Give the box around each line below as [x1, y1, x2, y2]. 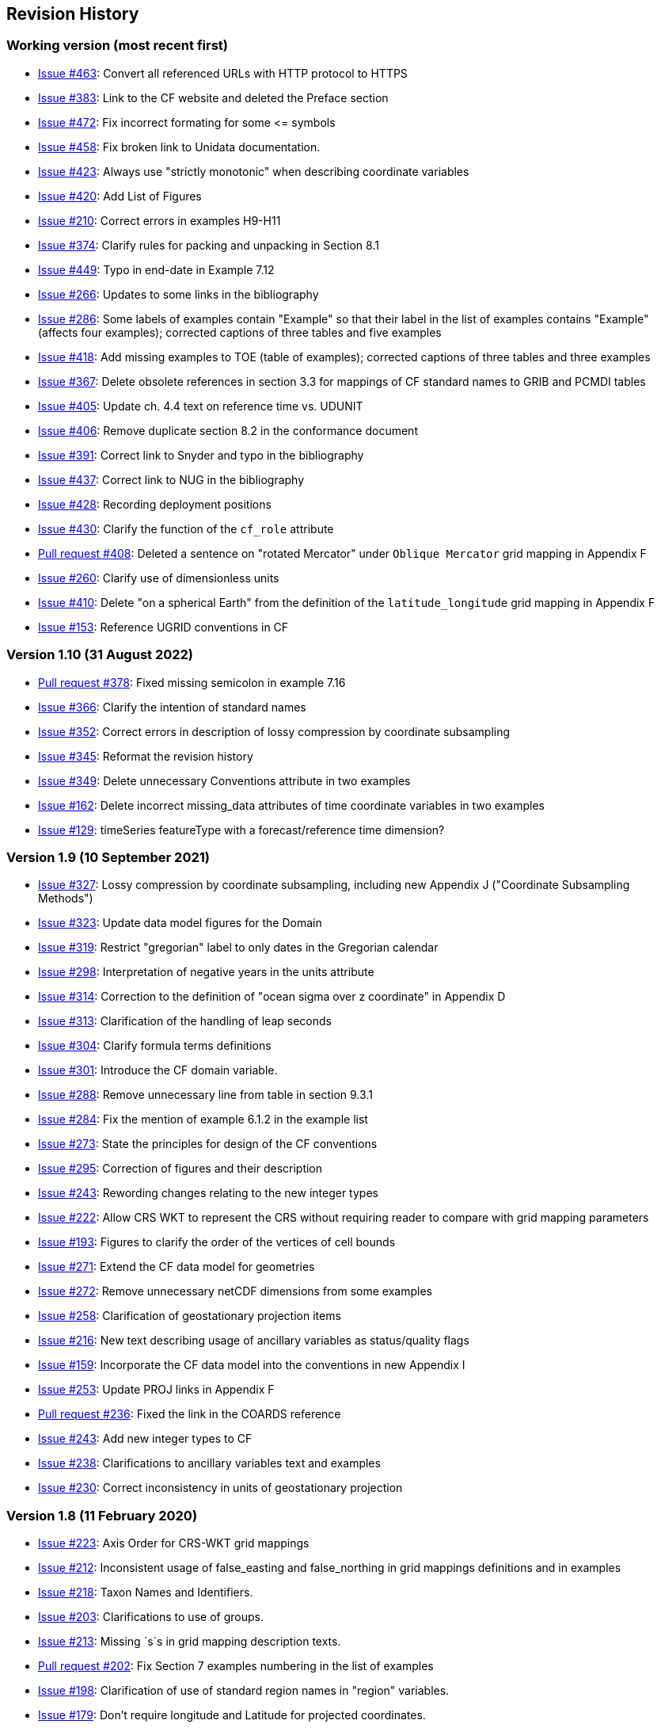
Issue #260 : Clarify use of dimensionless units [38, 570, 279, 585]
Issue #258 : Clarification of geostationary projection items [38, 1309, 341, 1323]
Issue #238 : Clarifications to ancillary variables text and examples [38, 1456, 381, 1471]
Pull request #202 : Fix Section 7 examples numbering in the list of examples [38, 1659, 434, 1673]
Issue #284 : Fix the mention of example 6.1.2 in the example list [38, 1112, 368, 1127]
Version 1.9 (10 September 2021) [6, 849, 210, 865]
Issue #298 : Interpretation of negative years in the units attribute [38, 965, 374, 979]
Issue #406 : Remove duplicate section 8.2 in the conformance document [38, 423, 418, 437]
